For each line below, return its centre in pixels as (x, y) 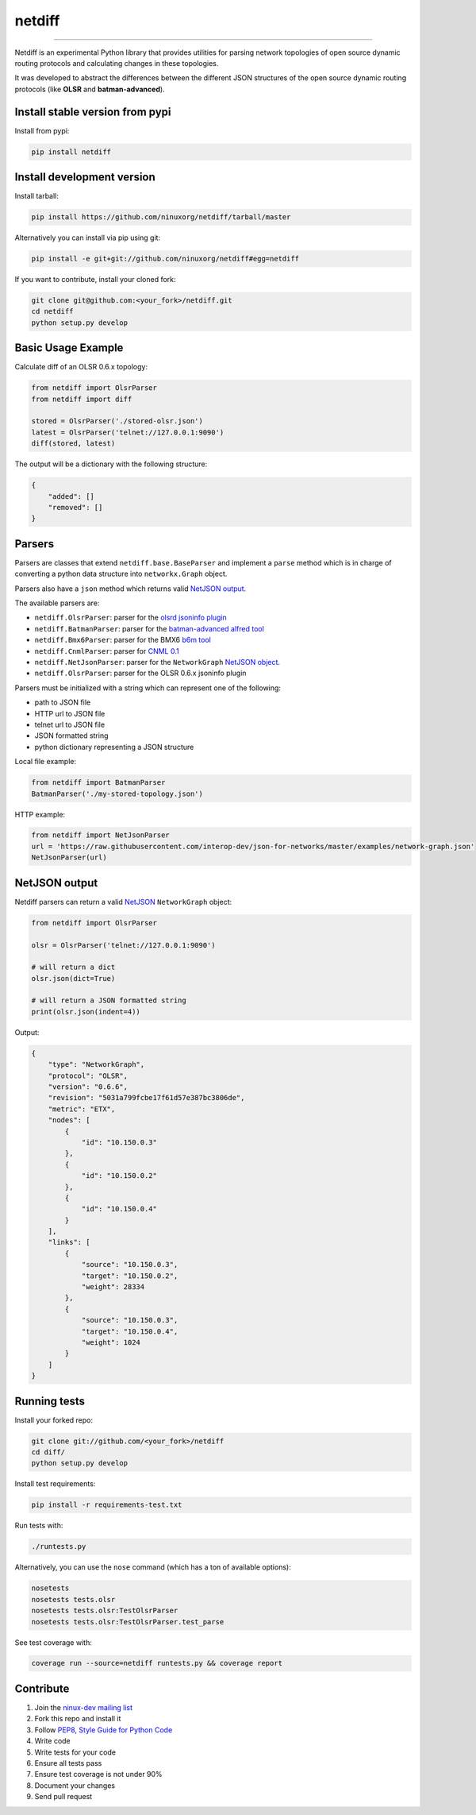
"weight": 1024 (111, 1342)
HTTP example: (40, 814)
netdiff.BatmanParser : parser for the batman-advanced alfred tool (150, 628)
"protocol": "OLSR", (88, 1075)
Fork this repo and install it (78, 1719)
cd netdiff (52, 311)
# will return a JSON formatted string (109, 1000)
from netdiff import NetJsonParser (100, 835)
